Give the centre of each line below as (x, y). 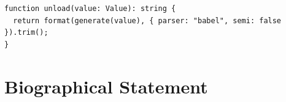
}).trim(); (26, 33)
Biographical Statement (106, 86)
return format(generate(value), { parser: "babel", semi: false (147, 20)
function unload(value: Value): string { (90, 9)
